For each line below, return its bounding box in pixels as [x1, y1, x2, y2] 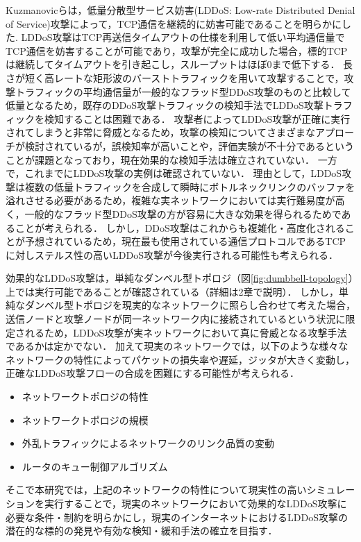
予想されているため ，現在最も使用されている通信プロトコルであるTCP [24, 234, 346, 248]
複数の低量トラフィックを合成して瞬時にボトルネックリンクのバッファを [24, 179, 355, 194]
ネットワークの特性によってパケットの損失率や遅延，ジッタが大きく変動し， [6, 352, 355, 366]
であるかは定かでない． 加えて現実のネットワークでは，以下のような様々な [6, 339, 349, 353]
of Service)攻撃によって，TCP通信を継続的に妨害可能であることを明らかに [6, 16, 342, 31]
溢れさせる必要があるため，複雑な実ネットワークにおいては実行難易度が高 [6, 193, 345, 208]
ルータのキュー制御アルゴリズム [22, 459, 168, 473]
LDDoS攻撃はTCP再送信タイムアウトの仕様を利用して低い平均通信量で [21, 30, 345, 44]
